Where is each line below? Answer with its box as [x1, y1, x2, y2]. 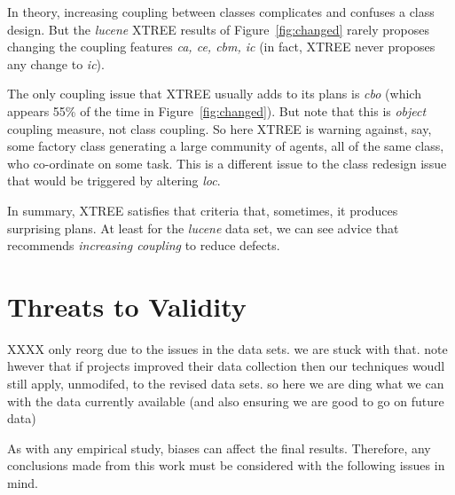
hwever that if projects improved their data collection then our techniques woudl [7, 357, 445, 375]
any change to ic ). [7, 54, 105, 73]
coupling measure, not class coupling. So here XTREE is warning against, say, [7, 119, 432, 137]
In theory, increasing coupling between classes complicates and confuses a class [7, 3, 435, 20]
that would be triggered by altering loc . [7, 171, 221, 190]
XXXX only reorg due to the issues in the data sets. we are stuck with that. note [7, 339, 448, 357]
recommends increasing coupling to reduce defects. [7, 236, 280, 255]
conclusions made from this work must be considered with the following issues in [7, 456, 445, 475]
